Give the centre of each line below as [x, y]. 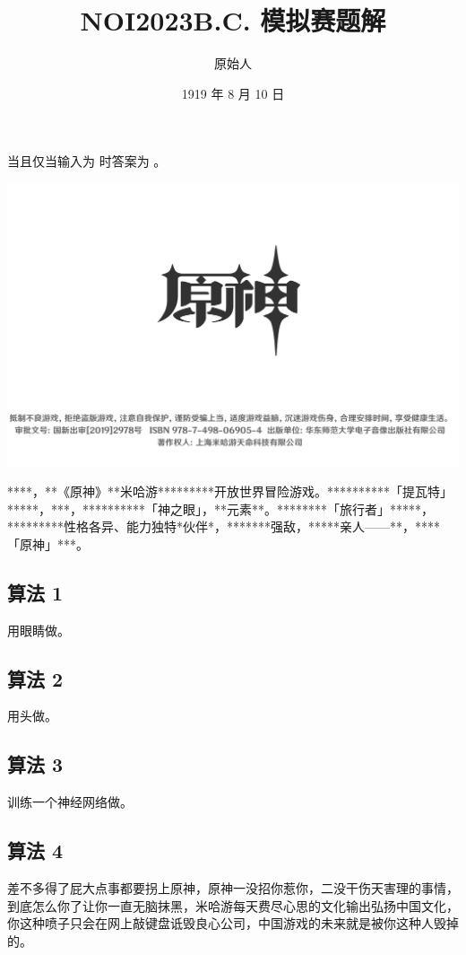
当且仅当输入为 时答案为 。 [87, 161]
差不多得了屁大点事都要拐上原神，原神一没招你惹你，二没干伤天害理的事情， [233, 887]
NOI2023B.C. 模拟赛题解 [233, 20]
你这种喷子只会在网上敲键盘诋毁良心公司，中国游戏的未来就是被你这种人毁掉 [233, 923]
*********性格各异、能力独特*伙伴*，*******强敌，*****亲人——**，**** [224, 526]
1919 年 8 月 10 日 [233, 93]
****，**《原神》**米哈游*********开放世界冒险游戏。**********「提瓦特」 [230, 491]
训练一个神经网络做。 [70, 802]
